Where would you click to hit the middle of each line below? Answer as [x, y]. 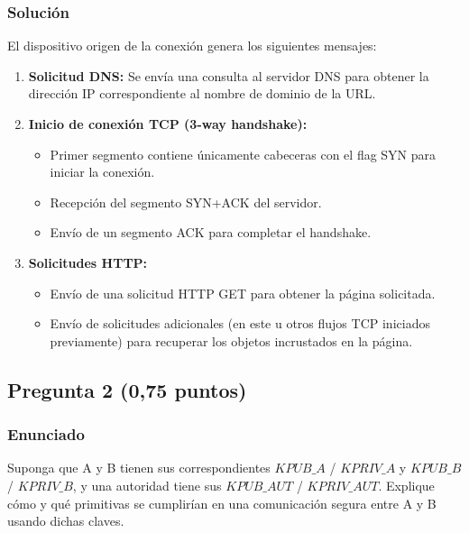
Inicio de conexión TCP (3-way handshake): [168, 124]
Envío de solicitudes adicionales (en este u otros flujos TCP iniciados [240, 323]
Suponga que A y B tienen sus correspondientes [139, 468]
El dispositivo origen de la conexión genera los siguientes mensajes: [192, 46]
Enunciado [46, 434]
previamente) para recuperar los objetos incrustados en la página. [231, 340]
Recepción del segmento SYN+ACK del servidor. [186, 202]
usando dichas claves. [66, 521]
